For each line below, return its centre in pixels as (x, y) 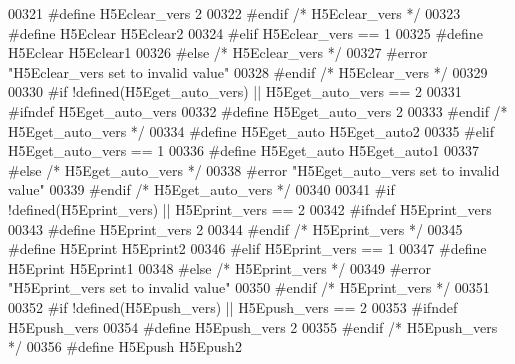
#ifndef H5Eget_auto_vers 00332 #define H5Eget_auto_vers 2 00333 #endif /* (258, 110)
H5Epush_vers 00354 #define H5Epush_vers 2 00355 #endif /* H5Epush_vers (253, 326)
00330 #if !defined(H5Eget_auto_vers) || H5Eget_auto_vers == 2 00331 (235, 91)
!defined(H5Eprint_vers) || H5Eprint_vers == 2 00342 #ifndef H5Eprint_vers (250, 208)
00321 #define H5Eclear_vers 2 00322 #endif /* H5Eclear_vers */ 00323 (234, 13)
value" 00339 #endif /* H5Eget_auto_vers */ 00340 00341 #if (201, 189)
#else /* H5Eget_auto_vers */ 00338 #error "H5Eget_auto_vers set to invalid (254, 169)
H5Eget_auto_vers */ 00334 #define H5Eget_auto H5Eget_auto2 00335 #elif (251, 130)
